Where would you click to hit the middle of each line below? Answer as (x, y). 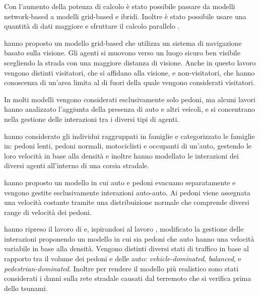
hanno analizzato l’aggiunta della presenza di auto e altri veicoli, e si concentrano (130, 109)
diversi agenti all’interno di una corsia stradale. (77, 165)
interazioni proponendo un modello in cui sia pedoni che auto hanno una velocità (129, 238)
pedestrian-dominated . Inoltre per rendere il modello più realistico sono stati (121, 268)
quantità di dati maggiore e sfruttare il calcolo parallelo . (92, 26)
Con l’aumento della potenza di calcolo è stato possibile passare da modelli (120, 6)
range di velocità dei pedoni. (48, 212)
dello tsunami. (26, 288)
